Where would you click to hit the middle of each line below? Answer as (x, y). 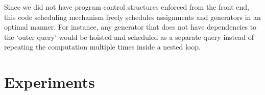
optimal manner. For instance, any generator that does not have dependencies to (130, 27)
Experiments (50, 82)
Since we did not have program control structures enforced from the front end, (127, 7)
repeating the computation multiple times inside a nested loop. (102, 47)
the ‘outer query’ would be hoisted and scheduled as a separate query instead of (129, 37)
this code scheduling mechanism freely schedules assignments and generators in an (132, 17)
